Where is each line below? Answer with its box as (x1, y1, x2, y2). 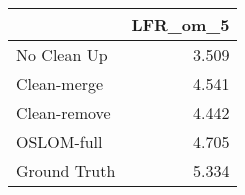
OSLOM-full (16, 130, 103, 153)
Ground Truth (16, 159, 116, 182)
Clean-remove (16, 101, 111, 124)
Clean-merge (16, 72, 104, 95)
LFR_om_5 (131, 13, 230, 36)
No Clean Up (16, 43, 108, 66)
